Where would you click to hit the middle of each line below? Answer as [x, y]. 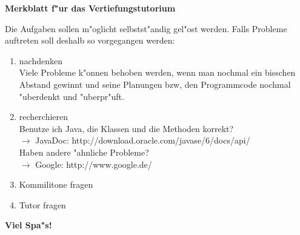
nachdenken [41, 60]
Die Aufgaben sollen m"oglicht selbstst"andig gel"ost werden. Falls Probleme [146, 28]
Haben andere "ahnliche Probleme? [84, 152]
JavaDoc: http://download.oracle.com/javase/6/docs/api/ [143, 140]
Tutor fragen [42, 204]
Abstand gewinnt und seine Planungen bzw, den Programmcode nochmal [155, 84]
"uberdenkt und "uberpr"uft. [72, 96]
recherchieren [44, 117]
